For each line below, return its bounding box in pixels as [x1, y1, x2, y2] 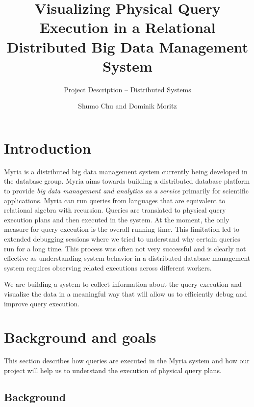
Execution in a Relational [39, 17, 216, 37]
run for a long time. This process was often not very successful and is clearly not [4, 243, 246, 253]
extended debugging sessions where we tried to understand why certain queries [4, 233, 240, 244]
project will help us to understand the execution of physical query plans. [4, 365, 222, 375]
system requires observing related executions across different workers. [4, 262, 212, 272]
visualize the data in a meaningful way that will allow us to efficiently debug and [4, 288, 247, 298]
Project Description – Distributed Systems [64, 84, 191, 94]
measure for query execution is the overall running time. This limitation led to [4, 224, 239, 234]
